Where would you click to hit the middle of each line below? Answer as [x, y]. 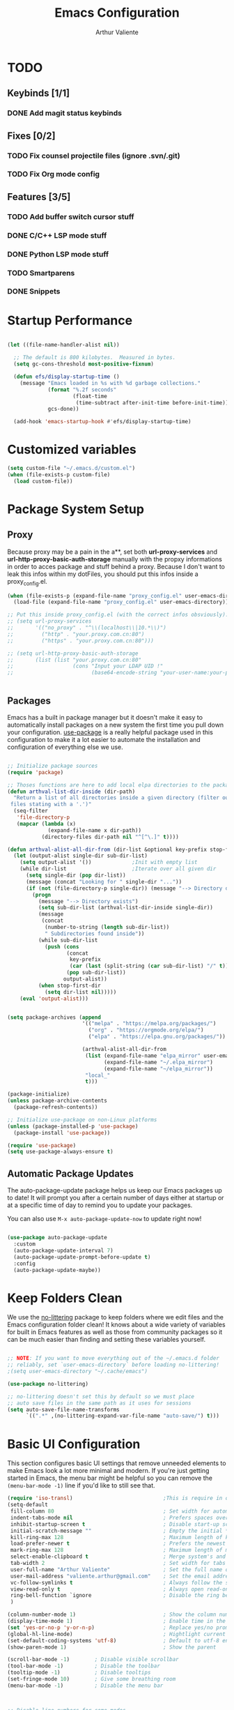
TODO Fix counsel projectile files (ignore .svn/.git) [94, 156]
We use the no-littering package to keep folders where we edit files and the [116, 1317]
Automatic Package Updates [70, 1173]
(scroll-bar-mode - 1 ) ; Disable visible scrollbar [93, 1660]
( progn [42, 895]
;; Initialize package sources [53, 766]
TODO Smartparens [41, 273]
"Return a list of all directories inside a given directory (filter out [123, 798]
